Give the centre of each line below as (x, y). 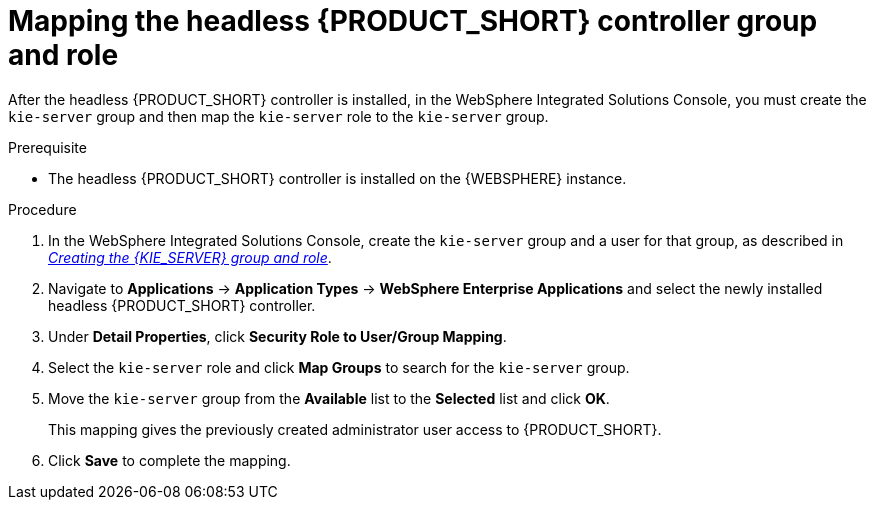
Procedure (42, 209)
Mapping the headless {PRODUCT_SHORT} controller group (413, 21)
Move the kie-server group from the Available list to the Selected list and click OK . (329, 398)
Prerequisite (47, 147)
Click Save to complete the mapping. (169, 460)
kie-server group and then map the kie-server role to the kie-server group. (278, 116)
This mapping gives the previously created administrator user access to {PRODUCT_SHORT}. (355, 429)
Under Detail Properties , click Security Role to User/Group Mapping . (277, 336)
